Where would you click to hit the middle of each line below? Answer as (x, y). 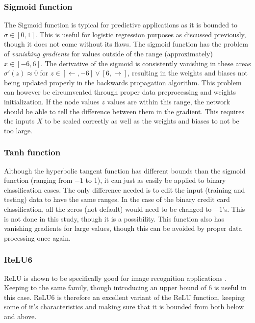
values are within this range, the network (169, 101)
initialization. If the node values (52, 101)
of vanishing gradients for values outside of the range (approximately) (108, 53)
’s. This (234, 209)
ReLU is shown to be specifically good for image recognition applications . (115, 278)
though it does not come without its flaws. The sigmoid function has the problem (126, 44)
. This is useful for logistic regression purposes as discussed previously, (140, 34)
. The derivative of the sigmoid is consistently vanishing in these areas (146, 63)
